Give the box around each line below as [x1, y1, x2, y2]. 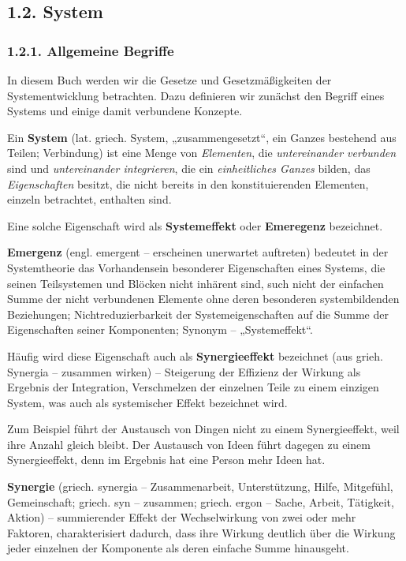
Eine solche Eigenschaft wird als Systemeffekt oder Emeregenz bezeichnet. [7, 217, 383, 234]
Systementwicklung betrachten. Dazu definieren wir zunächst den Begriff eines [7, 87, 385, 103]
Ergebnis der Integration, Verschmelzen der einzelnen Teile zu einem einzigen [7, 379, 379, 395]
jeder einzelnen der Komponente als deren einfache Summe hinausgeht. [7, 540, 349, 556]
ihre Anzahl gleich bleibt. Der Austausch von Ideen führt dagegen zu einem [7, 436, 371, 452]
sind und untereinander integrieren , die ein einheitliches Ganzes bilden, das [7, 159, 371, 176]
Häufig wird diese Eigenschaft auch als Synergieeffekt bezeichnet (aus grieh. [7, 347, 384, 364]
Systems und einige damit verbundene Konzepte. [7, 103, 243, 119]
